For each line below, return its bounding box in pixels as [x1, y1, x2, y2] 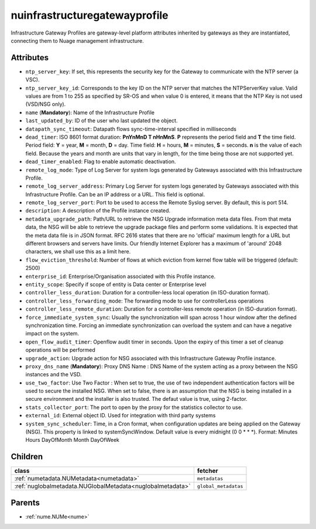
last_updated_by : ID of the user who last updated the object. [25, 117, 178, 124]
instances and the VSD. [25, 371, 82, 378]
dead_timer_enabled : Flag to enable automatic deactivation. [25, 158, 176, 165]
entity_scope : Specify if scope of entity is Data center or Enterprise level [25, 281, 207, 288]
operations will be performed [25, 346, 96, 353]
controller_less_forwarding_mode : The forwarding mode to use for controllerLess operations [25, 297, 264, 304]
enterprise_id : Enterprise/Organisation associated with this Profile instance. [25, 273, 216, 280]
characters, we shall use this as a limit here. [25, 248, 131, 255]
